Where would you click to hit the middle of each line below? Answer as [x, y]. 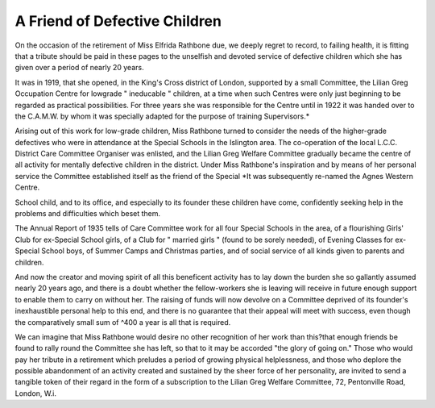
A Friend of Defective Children [118, 21]
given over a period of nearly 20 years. [79, 68]
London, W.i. [35, 393]
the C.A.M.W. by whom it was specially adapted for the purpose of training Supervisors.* [162, 116]
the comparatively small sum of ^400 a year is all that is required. [123, 322]
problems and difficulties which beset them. [88, 214]
